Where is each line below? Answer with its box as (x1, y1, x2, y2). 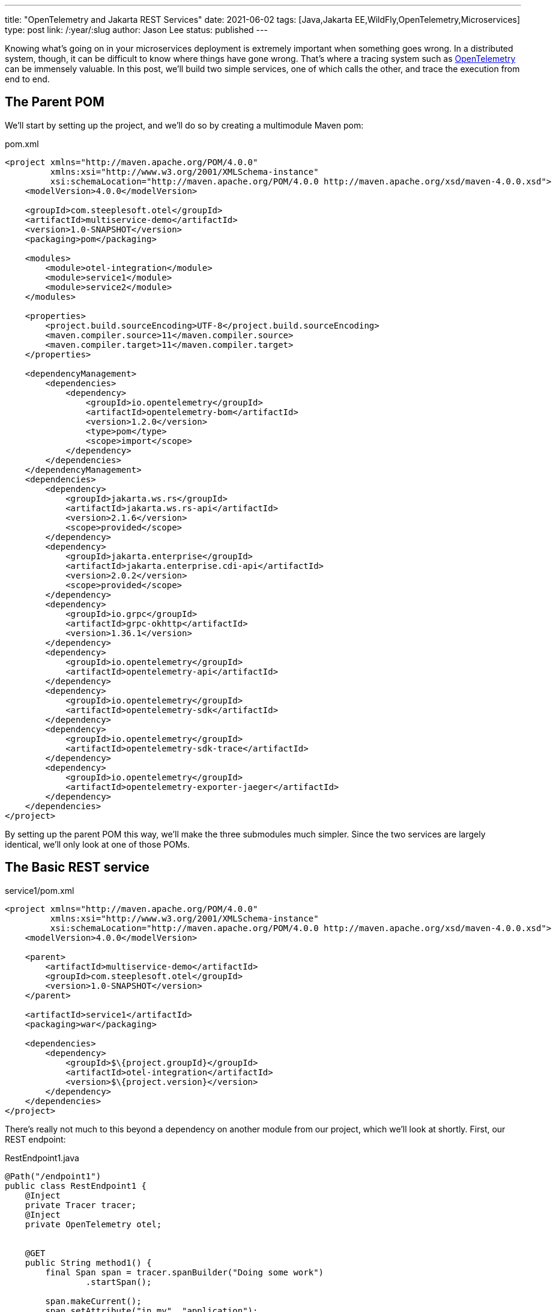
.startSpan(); (85, 1277, 152, 1287)
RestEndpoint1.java (5, 1152, 79, 1163)
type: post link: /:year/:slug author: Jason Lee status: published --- (5, 25, 268, 35)
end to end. (5, 74, 50, 84)
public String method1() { (25, 1257, 152, 1268)
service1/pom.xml (5, 885, 74, 896)
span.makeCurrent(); (45, 1296, 142, 1306)
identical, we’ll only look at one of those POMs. (5, 839, 190, 849)
